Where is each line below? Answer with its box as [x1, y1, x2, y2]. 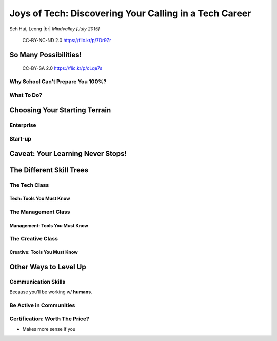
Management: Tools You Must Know [9, 222, 88, 228]
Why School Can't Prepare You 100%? [9, 78, 107, 85]
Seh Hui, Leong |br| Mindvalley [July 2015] [9, 26, 100, 32]
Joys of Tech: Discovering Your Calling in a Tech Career [9, 8, 251, 19]
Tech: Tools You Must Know [9, 195, 70, 202]
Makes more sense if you [22, 326, 76, 332]
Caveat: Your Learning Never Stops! [9, 149, 127, 158]
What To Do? [9, 91, 43, 98]
